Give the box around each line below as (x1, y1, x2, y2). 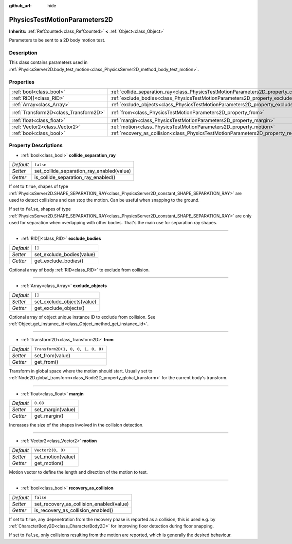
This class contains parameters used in (9, 59, 88, 65)
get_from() (34, 358, 58, 365)
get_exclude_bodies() (34, 257, 84, 264)
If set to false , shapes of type (9, 206, 71, 212)
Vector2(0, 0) (34, 447, 66, 453)
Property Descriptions (9, 142, 63, 149)
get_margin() (34, 412, 64, 419)
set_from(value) (34, 352, 71, 359)
